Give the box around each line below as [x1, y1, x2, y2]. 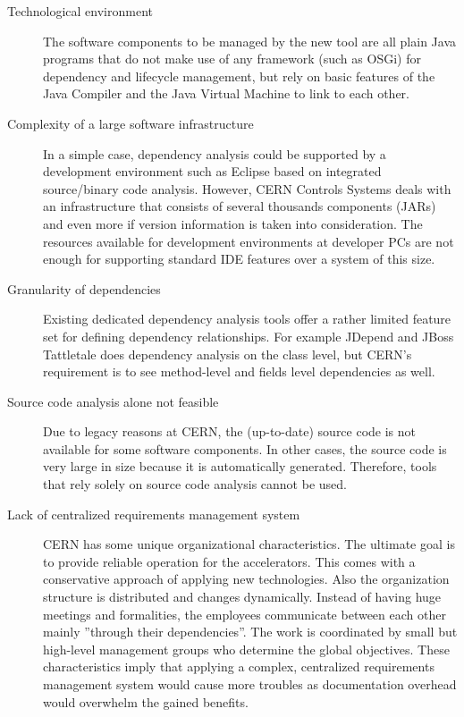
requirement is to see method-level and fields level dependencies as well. [43, 362, 435, 381]
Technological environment [7, 2, 153, 20]
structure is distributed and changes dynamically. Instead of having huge [43, 587, 442, 606]
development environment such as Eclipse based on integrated [43, 162, 382, 181]
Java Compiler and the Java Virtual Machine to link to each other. [43, 84, 410, 103]
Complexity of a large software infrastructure [7, 114, 254, 132]
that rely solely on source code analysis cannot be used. [43, 475, 347, 493]
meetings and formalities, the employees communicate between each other [43, 604, 446, 623]
